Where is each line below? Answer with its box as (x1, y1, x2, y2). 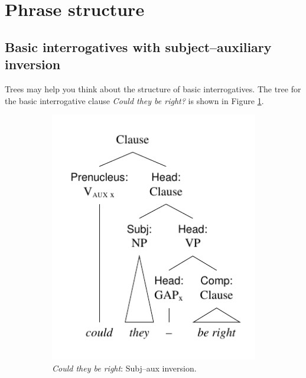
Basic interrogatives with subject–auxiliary (5, 37, 272, 56)
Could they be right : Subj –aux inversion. (52, 361, 197, 374)
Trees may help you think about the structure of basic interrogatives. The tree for (5, 82, 301, 95)
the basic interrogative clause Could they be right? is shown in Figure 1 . (5, 94, 264, 106)
